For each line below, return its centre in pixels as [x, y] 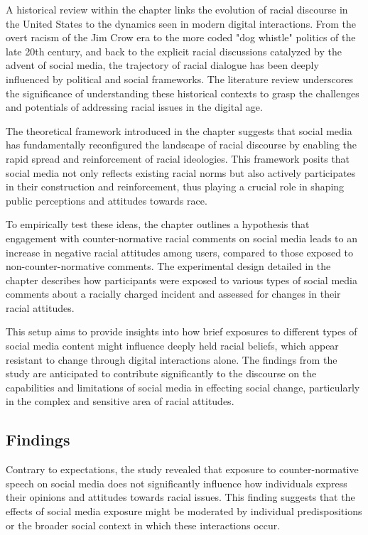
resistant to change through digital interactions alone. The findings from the [172, 359]
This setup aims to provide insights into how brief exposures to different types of [182, 331]
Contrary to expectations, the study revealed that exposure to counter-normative [182, 469]
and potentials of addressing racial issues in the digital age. [134, 107]
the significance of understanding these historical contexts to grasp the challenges [183, 93]
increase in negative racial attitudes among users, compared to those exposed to [180, 252]
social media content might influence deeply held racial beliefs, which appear [172, 346]
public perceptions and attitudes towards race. [107, 200]
